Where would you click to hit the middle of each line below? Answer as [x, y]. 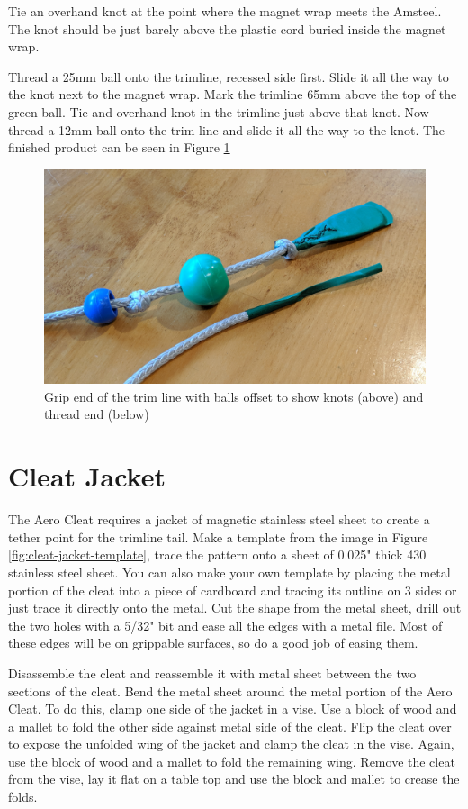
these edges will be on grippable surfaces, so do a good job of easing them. [213, 643]
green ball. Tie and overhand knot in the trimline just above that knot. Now [219, 111]
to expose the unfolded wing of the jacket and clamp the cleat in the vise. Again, [231, 744]
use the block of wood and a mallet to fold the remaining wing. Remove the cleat [232, 761]
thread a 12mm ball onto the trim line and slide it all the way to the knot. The [227, 129]
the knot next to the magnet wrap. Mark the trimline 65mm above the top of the [233, 94]
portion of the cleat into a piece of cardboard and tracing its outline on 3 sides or [233, 590]
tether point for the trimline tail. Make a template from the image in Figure [218, 536]
